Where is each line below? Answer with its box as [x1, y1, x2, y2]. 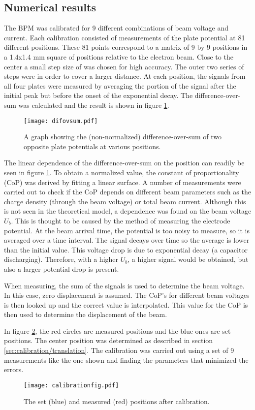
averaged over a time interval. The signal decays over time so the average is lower [4, 235, 250, 245]
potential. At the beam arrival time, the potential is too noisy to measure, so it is [4, 225, 250, 235]
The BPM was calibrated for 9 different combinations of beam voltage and [4, 23, 229, 33]
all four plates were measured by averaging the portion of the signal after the [4, 80, 236, 91]
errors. [4, 364, 24, 375]
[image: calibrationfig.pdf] [24, 381, 119, 389]
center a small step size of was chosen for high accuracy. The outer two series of [4, 61, 244, 71]
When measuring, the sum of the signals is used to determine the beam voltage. [4, 280, 245, 290]
